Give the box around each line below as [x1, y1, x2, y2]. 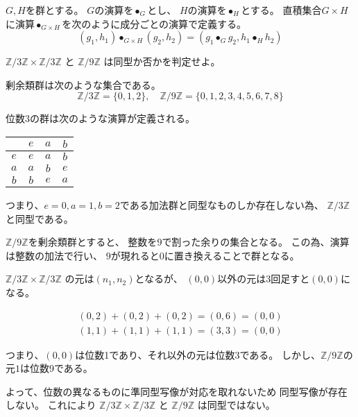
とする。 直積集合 [241, 3, 322, 17]
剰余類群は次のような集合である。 [6, 77, 161, 92]
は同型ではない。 [197, 398, 275, 412]
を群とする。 [25, 3, 84, 17]
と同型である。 [6, 211, 74, 225]
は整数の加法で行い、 [6, 248, 103, 262]
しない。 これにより [6, 398, 96, 412]
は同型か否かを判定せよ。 [103, 54, 221, 69]
